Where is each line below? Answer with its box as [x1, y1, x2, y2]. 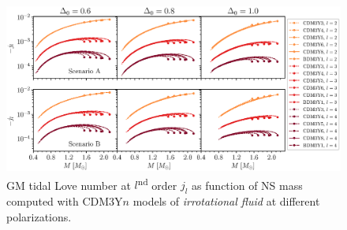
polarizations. [6, 208, 72, 224]
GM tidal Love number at [6, 176, 131, 193]
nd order [137, 174, 177, 193]
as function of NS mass [192, 176, 303, 193]
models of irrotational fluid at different [132, 193, 320, 210]
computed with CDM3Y [6, 193, 123, 210]
